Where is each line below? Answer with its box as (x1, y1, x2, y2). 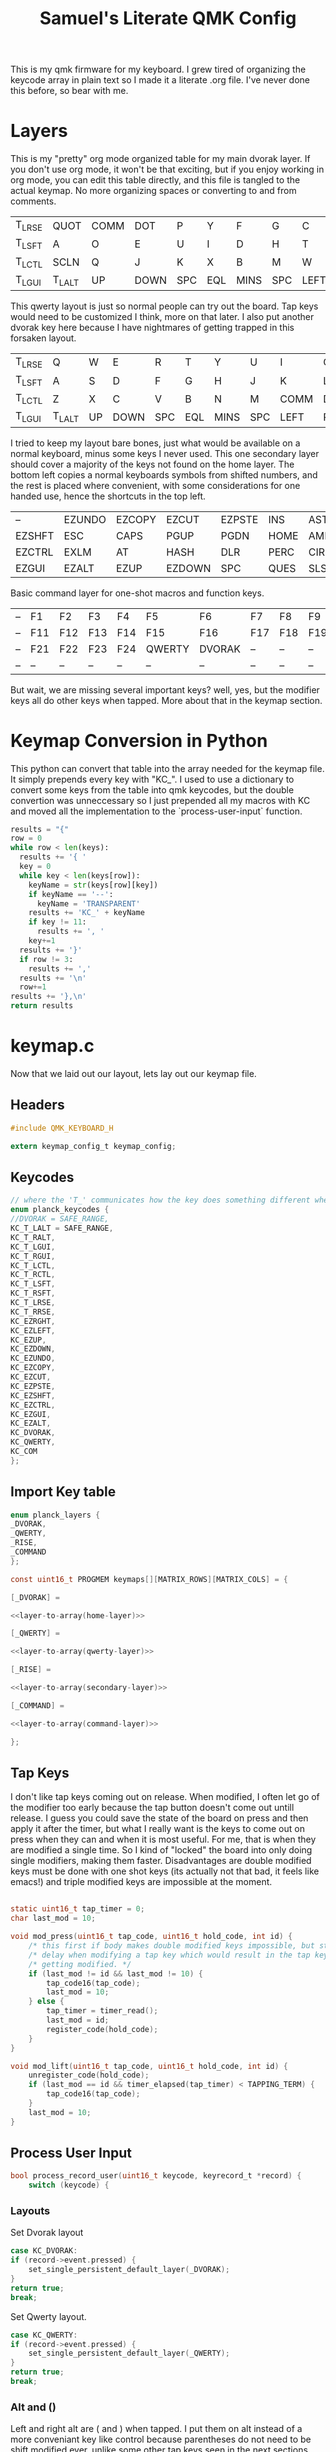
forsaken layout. (10, 332, 77, 344)
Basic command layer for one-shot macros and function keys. (10, 587, 265, 599)
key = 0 (19, 862, 52, 872)
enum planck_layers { (10, 1510, 101, 1520)
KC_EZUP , (10, 1335, 47, 1345)
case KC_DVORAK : (10, 2246, 78, 2256)
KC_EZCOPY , (10, 1363, 56, 1373)
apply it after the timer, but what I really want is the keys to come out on (10, 1823, 305, 1835)
